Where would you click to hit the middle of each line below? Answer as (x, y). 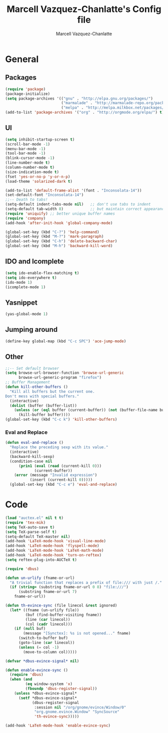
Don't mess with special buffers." (42, 396)
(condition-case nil (31, 461)
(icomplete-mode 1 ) (25, 287)
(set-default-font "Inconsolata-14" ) (44, 195)
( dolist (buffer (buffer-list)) (43, 406)
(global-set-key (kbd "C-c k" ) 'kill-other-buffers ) (61, 420)
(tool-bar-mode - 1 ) (25, 154)
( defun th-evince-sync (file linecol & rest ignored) (61, 606)
